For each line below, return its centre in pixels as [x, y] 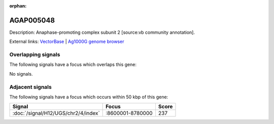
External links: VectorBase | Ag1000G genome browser [67, 42]
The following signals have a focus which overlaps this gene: [73, 65]
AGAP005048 [32, 20]
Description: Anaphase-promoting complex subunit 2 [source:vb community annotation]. [102, 32]
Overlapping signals [35, 54]
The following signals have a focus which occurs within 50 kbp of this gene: [89, 97]
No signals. [21, 74]
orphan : [18, 6]
